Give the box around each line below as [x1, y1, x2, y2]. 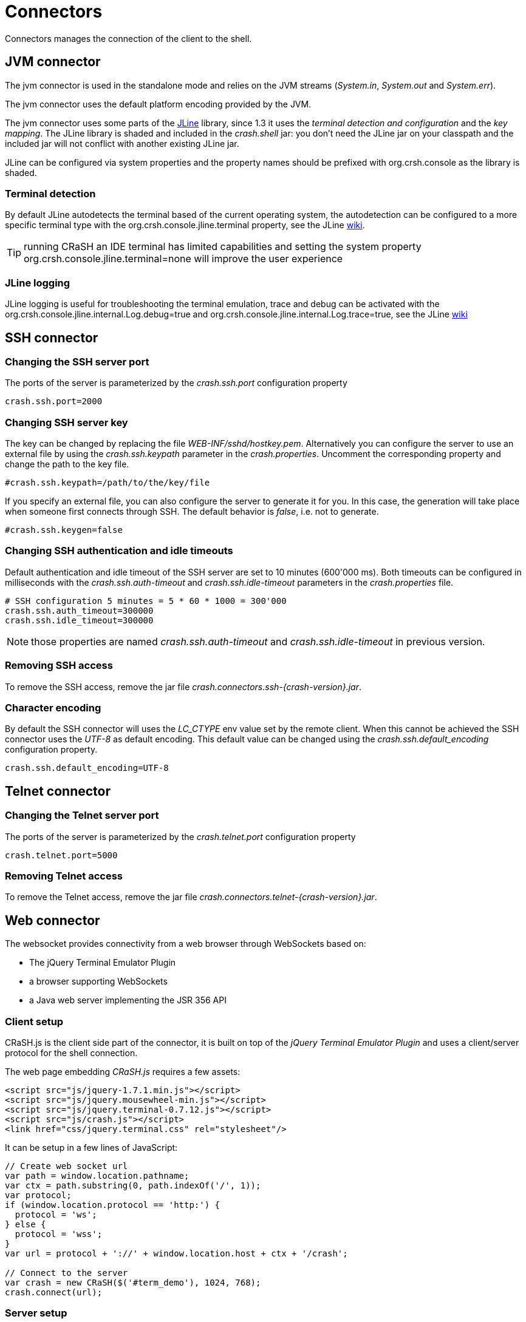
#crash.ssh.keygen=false [5, 525, 123, 535]
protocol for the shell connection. [5, 1047, 138, 1058]
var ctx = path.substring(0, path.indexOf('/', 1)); [5, 1180, 261, 1190]
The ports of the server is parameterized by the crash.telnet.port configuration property [5, 831, 356, 842]
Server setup [5, 1307, 67, 1320]
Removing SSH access [5, 659, 113, 672]
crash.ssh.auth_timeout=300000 [5, 605, 154, 615]
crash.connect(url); [5, 1287, 103, 1297]
